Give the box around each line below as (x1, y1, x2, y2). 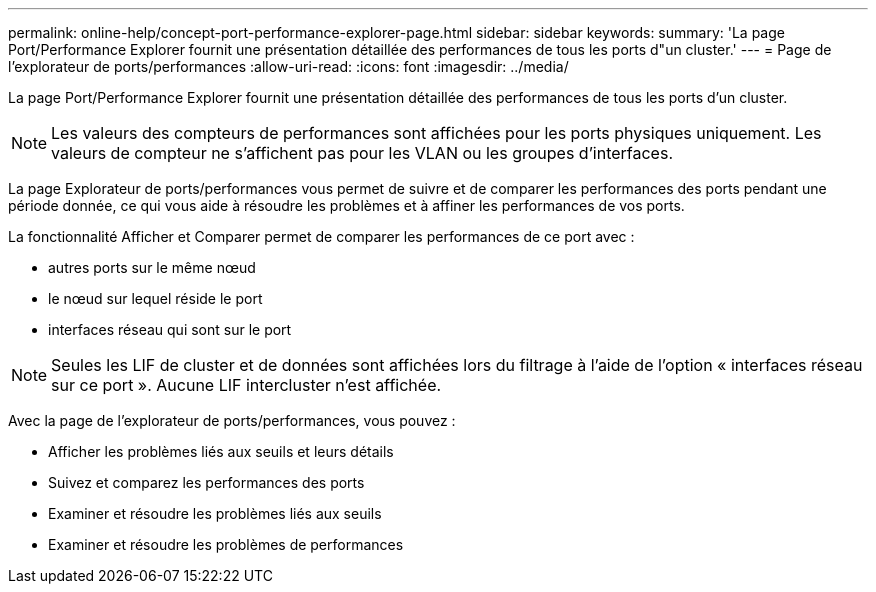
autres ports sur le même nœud (48, 259, 256, 276)
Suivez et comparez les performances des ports (48, 474, 365, 491)
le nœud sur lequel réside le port (48, 290, 263, 307)
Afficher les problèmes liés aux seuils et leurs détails (48, 443, 394, 460)
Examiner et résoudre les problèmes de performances (48, 536, 404, 553)
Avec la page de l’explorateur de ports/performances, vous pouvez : (8, 412, 456, 429)
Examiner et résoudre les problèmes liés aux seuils (48, 505, 382, 522)
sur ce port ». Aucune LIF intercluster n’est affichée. (51, 375, 442, 395)
